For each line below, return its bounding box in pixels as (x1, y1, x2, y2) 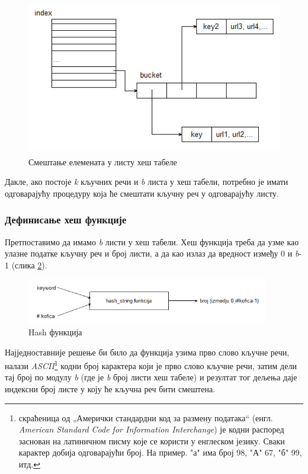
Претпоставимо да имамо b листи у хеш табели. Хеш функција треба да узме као (5, 235, 299, 248)
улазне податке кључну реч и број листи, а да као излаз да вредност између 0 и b (5, 247, 299, 260)
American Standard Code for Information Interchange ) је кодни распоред (18, 423, 284, 435)
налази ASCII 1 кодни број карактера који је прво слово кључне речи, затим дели (5, 358, 297, 371)
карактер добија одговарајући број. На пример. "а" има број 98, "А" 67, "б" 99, (18, 446, 302, 459)
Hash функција (28, 325, 82, 338)
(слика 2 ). (11, 258, 47, 271)
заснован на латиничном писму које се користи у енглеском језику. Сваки (18, 434, 285, 447)
